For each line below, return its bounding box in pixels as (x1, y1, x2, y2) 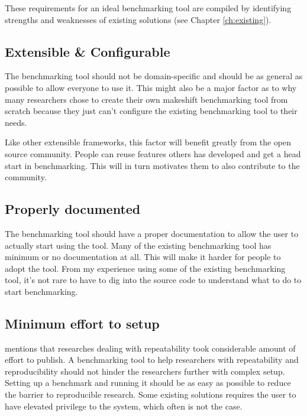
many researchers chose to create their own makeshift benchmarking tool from (5, 93, 288, 105)
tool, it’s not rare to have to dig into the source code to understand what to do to (5, 274, 302, 286)
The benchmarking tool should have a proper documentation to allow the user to (5, 227, 299, 239)
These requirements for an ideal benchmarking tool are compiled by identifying (5, 2, 292, 14)
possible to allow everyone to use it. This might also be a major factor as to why (5, 81, 297, 93)
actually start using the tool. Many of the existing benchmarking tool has (5, 239, 272, 251)
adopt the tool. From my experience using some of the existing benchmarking (5, 262, 286, 274)
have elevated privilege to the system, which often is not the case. (5, 399, 243, 412)
